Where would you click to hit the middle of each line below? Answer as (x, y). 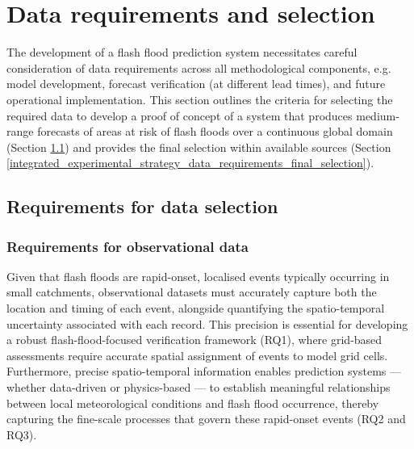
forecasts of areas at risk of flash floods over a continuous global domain (215, 131)
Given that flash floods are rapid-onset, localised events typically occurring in (198, 276)
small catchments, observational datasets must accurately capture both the (192, 292)
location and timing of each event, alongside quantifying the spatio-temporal (196, 308)
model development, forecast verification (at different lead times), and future (196, 84)
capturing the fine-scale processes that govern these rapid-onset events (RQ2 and (206, 419)
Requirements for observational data (128, 246)
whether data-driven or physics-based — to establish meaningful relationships (199, 387)
